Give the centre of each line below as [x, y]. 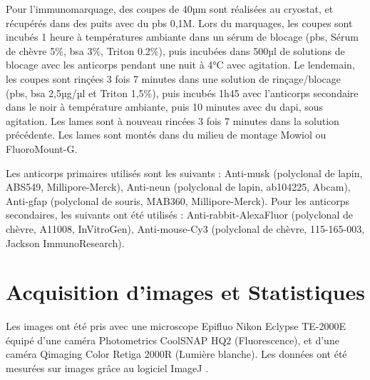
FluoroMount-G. [42, 148]
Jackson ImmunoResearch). [65, 242]
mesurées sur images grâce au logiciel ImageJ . [107, 368]
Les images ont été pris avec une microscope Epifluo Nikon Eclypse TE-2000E [176, 326]
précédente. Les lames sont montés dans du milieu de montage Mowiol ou [166, 135]
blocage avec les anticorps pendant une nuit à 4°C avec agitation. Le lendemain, [180, 65]
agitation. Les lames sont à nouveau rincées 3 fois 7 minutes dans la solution [173, 120]
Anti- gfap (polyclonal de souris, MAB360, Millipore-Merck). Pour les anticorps [178, 200]
